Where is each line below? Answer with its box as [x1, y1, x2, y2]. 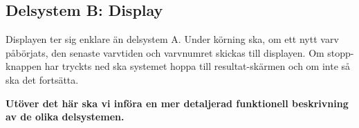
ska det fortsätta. [6, 72, 79, 86]
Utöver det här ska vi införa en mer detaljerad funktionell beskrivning [6, 95, 349, 110]
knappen [6, 59, 42, 73]
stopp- [327, 45, 354, 60]
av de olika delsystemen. [6, 109, 125, 124]
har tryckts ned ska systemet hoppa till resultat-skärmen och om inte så [44, 59, 351, 73]
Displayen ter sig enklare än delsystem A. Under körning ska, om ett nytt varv [6, 32, 339, 46]
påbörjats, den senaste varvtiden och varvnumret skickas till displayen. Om [6, 45, 324, 60]
